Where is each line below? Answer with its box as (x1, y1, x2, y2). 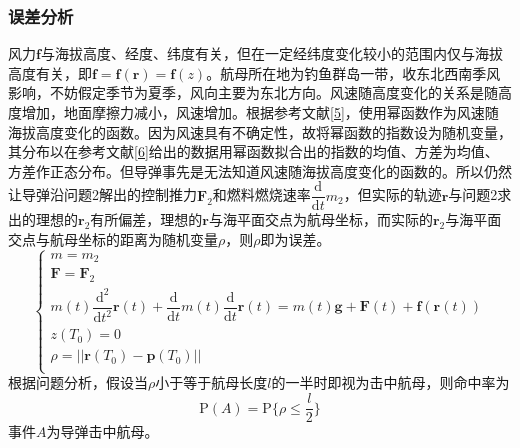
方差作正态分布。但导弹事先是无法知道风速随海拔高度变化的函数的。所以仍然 (8, 160, 512, 181)
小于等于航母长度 (155, 372, 268, 393)
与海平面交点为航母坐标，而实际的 (208, 209, 433, 230)
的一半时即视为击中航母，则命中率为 (271, 372, 510, 393)
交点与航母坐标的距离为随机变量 (8, 229, 218, 250)
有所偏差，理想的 (90, 209, 203, 230)
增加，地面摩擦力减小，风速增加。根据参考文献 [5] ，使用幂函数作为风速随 (21, 102, 499, 122)
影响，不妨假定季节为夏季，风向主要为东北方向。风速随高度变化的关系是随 (8, 82, 498, 103)
